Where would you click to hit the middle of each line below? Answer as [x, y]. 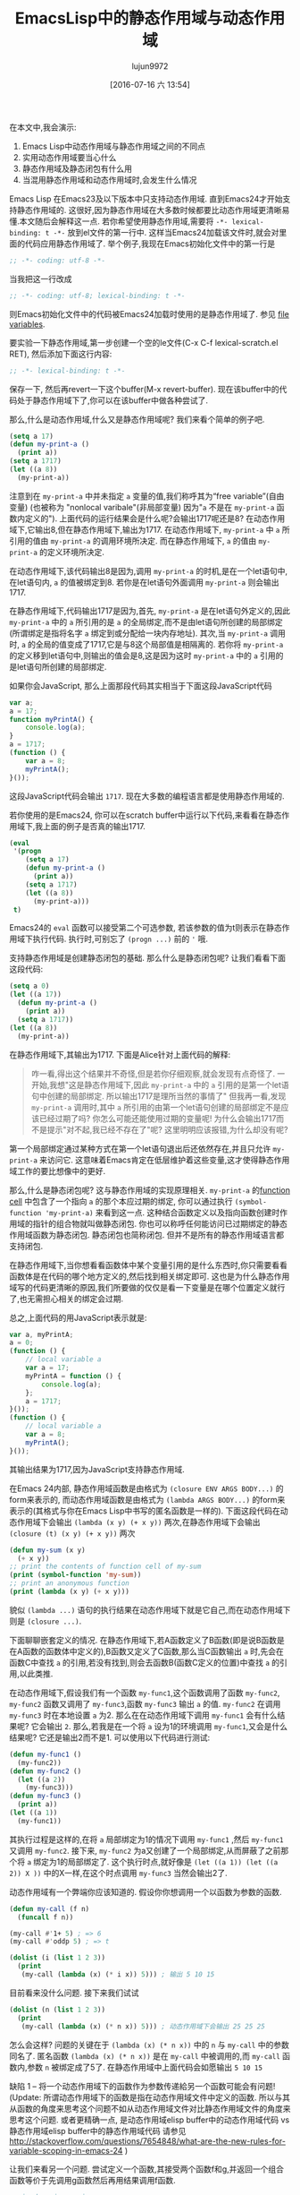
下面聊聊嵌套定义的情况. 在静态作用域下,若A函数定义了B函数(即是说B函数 [143, 1640]
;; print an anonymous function [69, 1583]
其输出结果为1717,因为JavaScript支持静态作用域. [97, 1469]
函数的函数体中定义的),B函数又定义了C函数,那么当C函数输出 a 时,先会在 [153, 1651]
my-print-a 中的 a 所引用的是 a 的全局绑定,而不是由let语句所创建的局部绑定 [146, 622]
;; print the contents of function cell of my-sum [105, 1567]
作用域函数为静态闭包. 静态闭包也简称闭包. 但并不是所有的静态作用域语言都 [146, 1235]
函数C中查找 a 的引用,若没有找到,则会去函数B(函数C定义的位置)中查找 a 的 [144, 1662]
